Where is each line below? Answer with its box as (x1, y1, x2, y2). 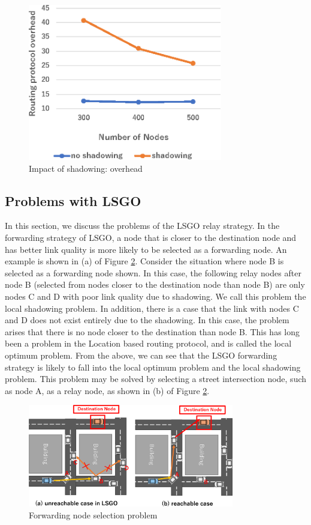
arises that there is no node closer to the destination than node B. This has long (5, 325, 300, 338)
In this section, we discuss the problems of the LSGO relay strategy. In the (5, 219, 280, 232)
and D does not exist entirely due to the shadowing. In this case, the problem (5, 314, 289, 326)
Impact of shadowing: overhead (29, 162, 143, 174)
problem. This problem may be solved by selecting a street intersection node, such (5, 372, 307, 385)
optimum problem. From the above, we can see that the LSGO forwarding (5, 348, 277, 361)
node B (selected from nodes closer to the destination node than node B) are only (5, 278, 305, 291)
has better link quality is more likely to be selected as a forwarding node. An (5, 243, 287, 255)
